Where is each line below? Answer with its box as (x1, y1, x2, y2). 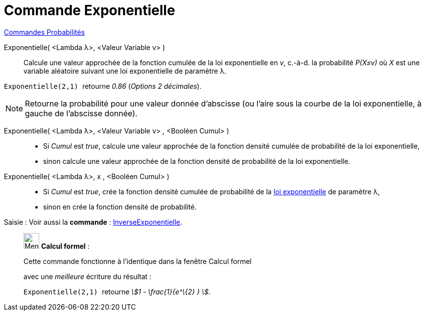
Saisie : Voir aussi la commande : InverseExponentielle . (4, 217, 183, 226)
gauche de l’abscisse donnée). (25, 108, 138, 118)
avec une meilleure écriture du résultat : (24, 272, 152, 281)
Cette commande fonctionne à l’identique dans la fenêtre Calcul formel (24, 257, 252, 265)
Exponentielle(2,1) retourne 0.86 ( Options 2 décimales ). (4, 81, 202, 90)
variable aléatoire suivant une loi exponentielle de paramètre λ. (24, 66, 227, 75)
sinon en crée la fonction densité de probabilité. (43, 202, 197, 211)
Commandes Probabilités (4, 27, 85, 36)
